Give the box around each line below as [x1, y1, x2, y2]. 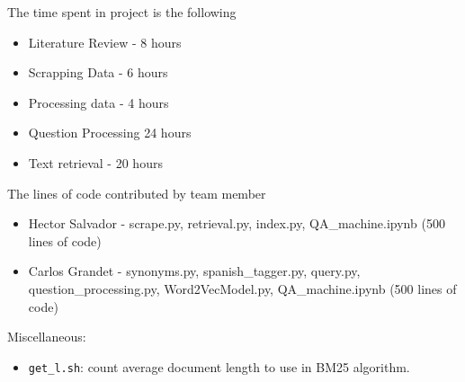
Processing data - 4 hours [28, 93, 169, 111]
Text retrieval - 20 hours [28, 153, 163, 172]
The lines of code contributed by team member [7, 183, 266, 202]
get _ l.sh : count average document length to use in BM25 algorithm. [28, 357, 410, 376]
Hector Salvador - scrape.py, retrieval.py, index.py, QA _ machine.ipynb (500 [28, 214, 445, 233]
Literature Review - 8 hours [28, 32, 182, 51]
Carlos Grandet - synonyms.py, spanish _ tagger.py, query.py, [28, 262, 361, 280]
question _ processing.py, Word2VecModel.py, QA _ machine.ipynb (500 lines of [28, 279, 457, 298]
